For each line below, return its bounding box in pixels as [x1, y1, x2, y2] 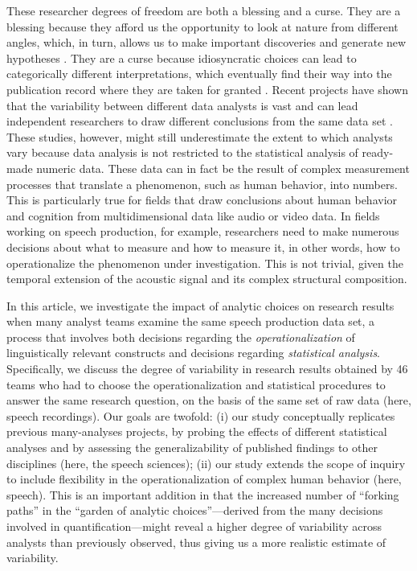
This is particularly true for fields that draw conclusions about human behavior [6, 191, 398, 208]
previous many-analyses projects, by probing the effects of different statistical [6, 423, 387, 440]
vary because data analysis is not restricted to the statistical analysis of [6, 144, 358, 161]
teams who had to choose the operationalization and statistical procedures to [6, 376, 386, 392]
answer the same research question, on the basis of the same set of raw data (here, [6, 392, 411, 409]
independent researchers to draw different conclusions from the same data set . [6, 113, 393, 129]
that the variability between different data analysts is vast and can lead [6, 97, 358, 113]
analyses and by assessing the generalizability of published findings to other [6, 439, 378, 456]
